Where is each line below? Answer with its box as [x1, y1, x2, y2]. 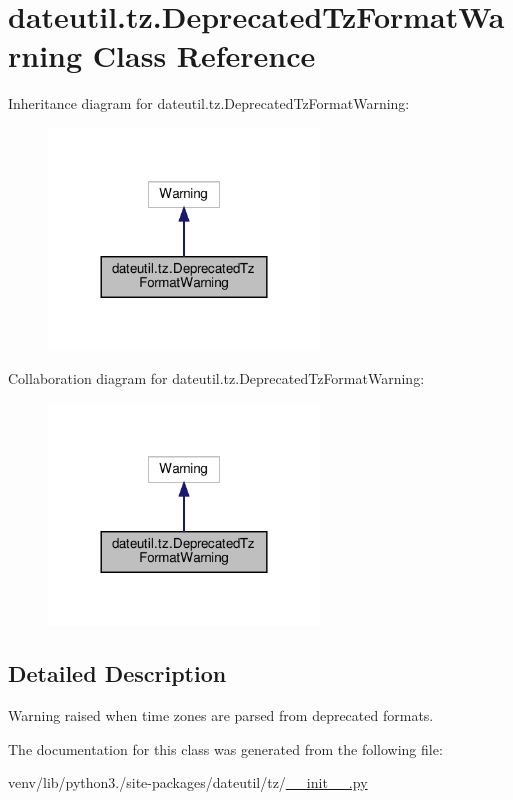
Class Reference [92, 35, 316, 76]
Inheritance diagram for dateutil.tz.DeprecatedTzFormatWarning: [8, 93, 410, 114]
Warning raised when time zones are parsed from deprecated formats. [8, 705, 434, 726]
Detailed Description [8, 658, 227, 689]
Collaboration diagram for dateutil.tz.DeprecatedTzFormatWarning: [8, 368, 425, 389]
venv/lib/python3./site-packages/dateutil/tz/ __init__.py [8, 772, 368, 793]
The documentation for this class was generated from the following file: [8, 738, 443, 759]
